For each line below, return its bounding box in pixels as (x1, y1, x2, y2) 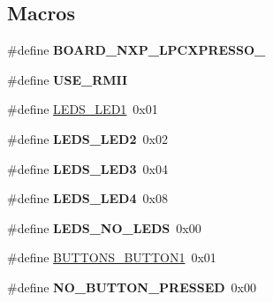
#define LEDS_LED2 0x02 (7, 129, 168, 147)
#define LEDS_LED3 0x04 (7, 159, 168, 177)
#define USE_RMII (7, 70, 128, 88)
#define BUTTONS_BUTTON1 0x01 (7, 248, 216, 267)
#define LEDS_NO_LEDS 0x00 (7, 218, 201, 237)
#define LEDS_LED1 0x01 (7, 100, 158, 118)
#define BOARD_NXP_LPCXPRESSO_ (7, 41, 266, 59)
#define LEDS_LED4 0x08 (7, 189, 168, 208)
